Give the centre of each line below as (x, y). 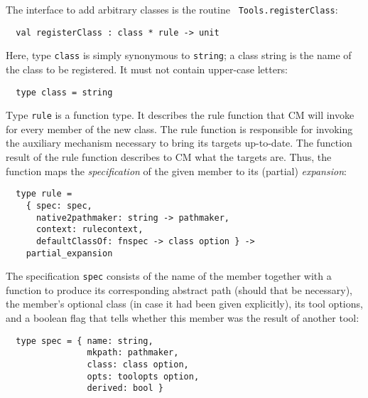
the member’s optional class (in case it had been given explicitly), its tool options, (184, 304)
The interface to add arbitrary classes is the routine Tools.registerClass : (172, 9)
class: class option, (138, 364)
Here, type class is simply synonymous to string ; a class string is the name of (179, 55)
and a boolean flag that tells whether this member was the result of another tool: (183, 318)
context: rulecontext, (90, 230)
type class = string (64, 92)
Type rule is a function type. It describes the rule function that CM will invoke (180, 115)
